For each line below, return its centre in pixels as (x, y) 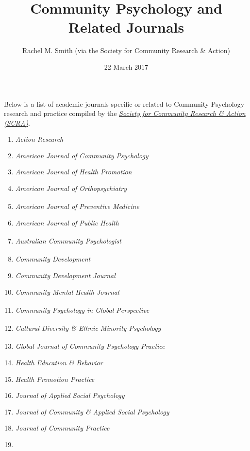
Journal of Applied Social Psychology (70, 395)
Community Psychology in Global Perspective (82, 310)
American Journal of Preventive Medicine (77, 206)
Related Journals (126, 27)
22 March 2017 (126, 66)
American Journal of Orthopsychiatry (71, 188)
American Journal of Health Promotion (74, 172)
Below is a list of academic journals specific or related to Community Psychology (124, 103)
